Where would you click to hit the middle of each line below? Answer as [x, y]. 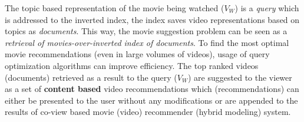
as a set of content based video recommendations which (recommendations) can [152, 89]
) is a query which [267, 8]
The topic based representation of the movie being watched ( [115, 8]
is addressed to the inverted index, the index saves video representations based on [152, 19]
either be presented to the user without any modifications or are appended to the [151, 100]
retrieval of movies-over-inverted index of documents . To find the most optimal [147, 42]
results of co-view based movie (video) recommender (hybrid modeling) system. [148, 112]
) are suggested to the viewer [240, 77]
